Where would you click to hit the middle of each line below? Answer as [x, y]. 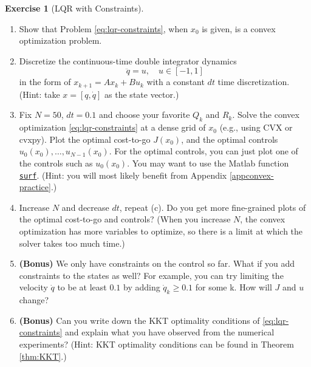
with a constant [176, 82]
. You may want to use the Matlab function [208, 163]
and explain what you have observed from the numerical [170, 332]
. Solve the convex [266, 115]
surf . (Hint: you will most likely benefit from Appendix [123, 175]
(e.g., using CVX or [256, 127]
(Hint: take [39, 94]
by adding [142, 287]
